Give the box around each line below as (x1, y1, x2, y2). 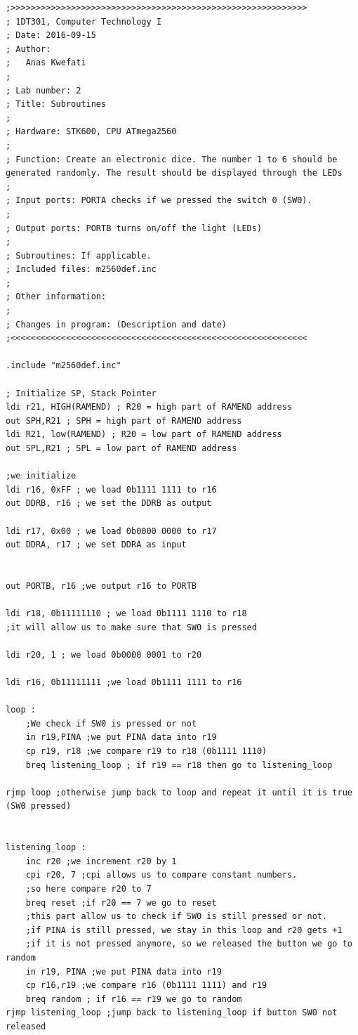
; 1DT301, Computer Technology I (6, 16, 161, 27)
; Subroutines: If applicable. (6, 250, 152, 261)
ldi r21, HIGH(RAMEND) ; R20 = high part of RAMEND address (6, 402, 293, 412)
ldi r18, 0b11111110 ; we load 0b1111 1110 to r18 (6, 608, 247, 619)
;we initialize (6, 471, 77, 481)
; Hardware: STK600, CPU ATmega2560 (6, 126, 177, 137)
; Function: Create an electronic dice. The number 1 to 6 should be (6, 154, 338, 164)
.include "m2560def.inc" (6, 360, 121, 371)
